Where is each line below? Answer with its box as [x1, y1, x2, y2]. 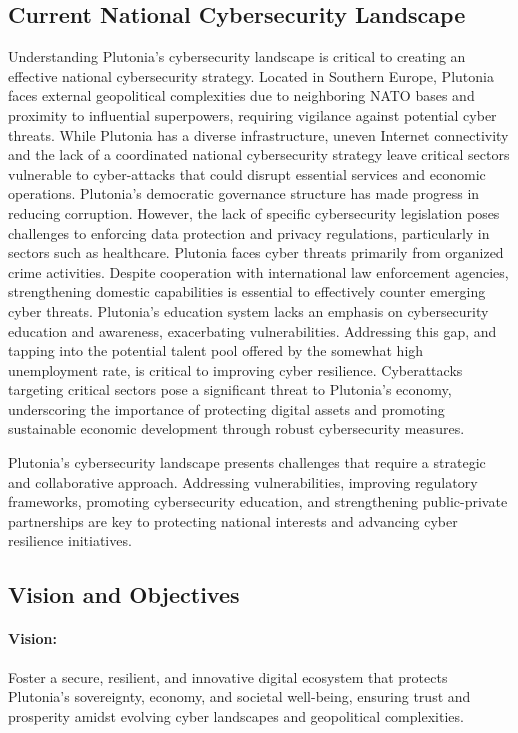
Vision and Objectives [8, 579, 240, 610]
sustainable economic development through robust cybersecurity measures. [8, 418, 465, 439]
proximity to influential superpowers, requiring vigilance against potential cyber [8, 104, 497, 125]
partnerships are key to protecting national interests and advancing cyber [8, 510, 458, 531]
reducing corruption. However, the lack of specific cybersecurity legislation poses [8, 202, 500, 223]
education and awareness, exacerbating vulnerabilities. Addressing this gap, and [8, 320, 497, 341]
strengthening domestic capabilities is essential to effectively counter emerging [8, 281, 486, 302]
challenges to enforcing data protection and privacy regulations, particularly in [8, 222, 490, 243]
